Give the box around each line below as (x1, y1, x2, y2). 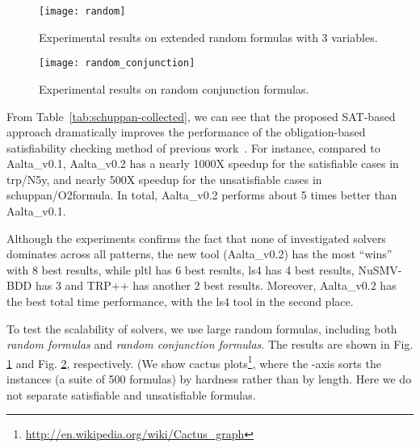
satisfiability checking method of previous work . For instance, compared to (6, 139, 380, 156)
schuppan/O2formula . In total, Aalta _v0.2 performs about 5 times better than (6, 186, 397, 203)
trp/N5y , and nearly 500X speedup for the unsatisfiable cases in (6, 170, 322, 187)
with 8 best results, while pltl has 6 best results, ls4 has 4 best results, (6, 261, 355, 278)
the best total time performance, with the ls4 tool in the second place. (6, 293, 354, 310)
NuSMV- (358, 261, 402, 278)
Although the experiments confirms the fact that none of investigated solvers (6, 229, 386, 246)
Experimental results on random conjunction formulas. (39, 80, 309, 97)
